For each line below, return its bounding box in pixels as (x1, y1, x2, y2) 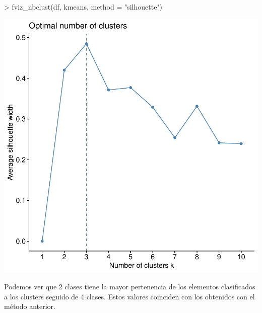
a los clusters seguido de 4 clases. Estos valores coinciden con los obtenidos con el (4, 291, 255, 301)
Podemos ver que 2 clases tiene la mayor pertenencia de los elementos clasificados (4, 281, 255, 292)
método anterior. (4, 301, 55, 311)
